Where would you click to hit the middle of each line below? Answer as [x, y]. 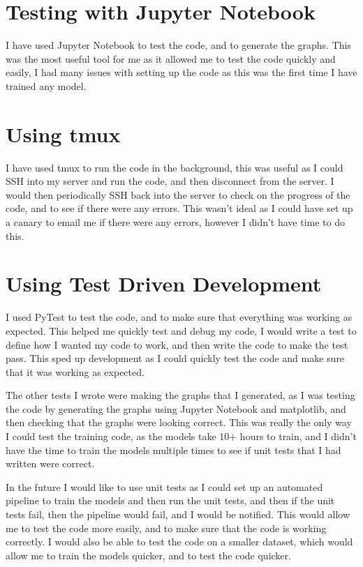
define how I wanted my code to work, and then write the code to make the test [177, 344]
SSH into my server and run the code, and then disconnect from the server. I [170, 181]
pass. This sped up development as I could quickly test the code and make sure [175, 358]
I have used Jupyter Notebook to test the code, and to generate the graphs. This [178, 45]
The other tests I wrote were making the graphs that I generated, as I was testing [180, 395]
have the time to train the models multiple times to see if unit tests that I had [173, 449]
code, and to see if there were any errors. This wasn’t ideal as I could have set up [179, 208]
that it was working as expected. [75, 371]
